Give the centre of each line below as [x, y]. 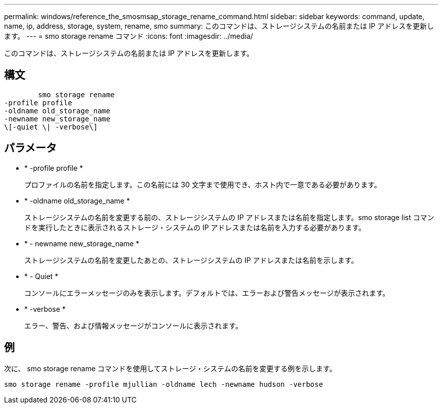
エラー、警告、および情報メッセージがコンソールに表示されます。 [133, 325]
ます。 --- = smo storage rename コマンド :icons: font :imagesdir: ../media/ [129, 36]
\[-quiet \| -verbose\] [51, 127]
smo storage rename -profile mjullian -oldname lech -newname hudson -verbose [164, 384]
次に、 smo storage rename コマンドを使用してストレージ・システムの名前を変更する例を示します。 [170, 368]
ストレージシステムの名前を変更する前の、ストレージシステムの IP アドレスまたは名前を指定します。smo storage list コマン [229, 217]
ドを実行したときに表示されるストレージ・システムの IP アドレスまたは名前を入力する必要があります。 [195, 227]
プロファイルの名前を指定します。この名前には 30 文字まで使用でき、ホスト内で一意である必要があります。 [203, 184]
